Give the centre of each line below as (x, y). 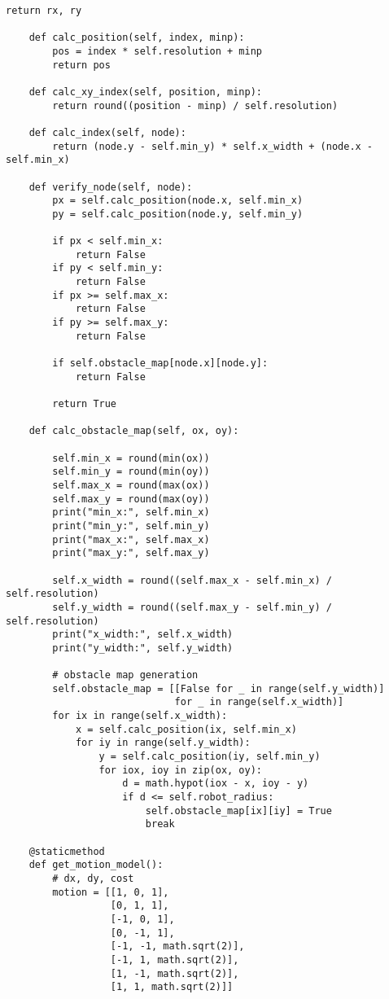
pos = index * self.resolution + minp (157, 51)
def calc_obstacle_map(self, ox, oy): (134, 431)
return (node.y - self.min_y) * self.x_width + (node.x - (213, 146)
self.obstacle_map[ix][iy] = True (238, 811)
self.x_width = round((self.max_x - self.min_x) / (192, 580)
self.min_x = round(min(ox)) (131, 458)
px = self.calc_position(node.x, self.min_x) (178, 201)
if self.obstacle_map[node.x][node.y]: (160, 364)
